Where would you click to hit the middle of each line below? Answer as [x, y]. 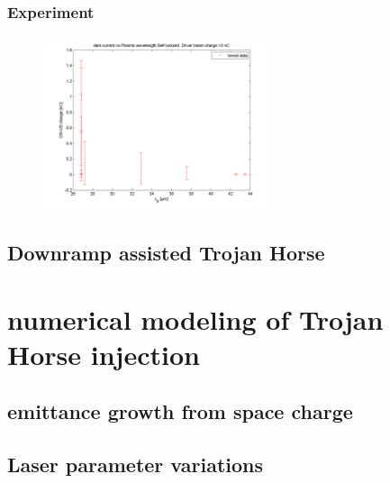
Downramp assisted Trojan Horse [166, 252]
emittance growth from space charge [180, 411]
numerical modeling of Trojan [195, 319]
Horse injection [104, 354]
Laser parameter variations [136, 465]
